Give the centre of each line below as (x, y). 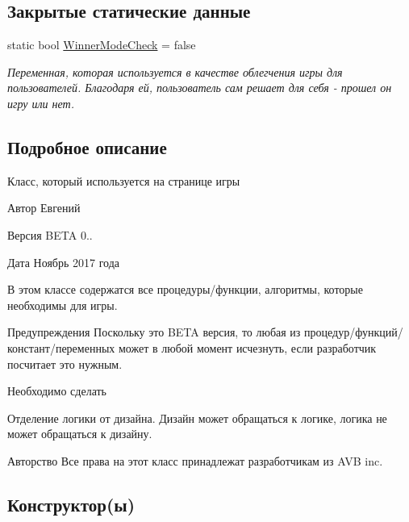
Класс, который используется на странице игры (124, 180)
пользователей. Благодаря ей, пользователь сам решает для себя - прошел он (200, 88)
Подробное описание (87, 146)
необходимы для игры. (63, 305)
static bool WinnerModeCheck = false (102, 45)
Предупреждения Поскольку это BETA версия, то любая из (154, 332)
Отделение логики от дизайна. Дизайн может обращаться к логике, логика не (197, 418)
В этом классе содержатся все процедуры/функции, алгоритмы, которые (185, 289)
